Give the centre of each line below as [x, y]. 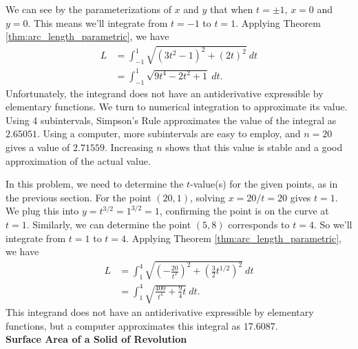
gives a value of [38, 147]
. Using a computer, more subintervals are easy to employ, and [169, 133]
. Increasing [129, 147]
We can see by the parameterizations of [88, 9]
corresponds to [259, 225]
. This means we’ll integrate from [98, 22]
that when [232, 9]
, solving [208, 197]
